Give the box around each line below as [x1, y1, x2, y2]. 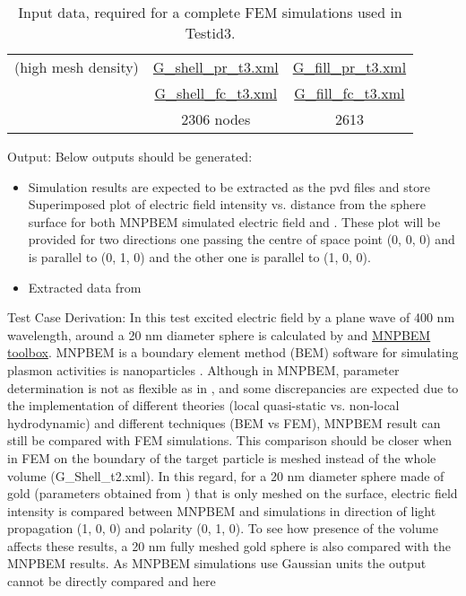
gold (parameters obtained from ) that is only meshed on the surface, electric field [7, 484, 458, 503]
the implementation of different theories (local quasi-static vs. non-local [7, 396, 400, 415]
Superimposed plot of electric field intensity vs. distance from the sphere [28, 195, 426, 214]
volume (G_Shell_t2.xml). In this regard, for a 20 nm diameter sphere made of [7, 466, 444, 485]
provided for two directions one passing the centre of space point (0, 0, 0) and [28, 230, 455, 249]
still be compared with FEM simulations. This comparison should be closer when [7, 431, 453, 450]
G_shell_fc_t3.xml [154, 83, 278, 103]
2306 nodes [181, 109, 251, 129]
